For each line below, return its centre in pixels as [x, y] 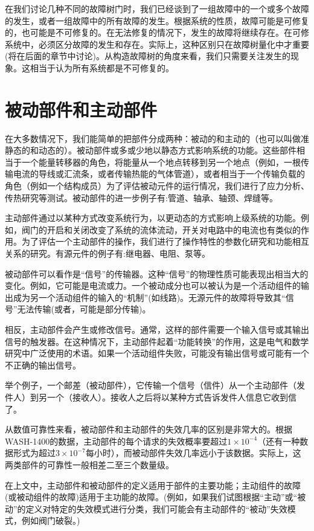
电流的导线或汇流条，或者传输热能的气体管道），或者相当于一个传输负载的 [159, 174]
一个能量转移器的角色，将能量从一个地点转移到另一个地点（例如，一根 [161, 162]
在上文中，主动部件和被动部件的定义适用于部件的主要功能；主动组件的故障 [153, 485]
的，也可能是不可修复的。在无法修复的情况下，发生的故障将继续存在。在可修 [157, 32]
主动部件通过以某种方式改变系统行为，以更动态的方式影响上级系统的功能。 [153, 218]
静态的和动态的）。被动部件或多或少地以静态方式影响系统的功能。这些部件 [151, 150]
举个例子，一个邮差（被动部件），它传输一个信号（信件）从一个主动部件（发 [155, 385]
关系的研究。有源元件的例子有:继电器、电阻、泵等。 [107, 253]
